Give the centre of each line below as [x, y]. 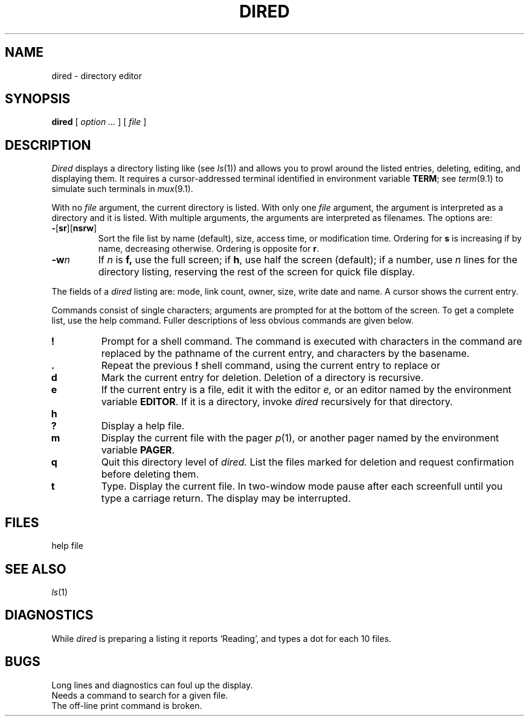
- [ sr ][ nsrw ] [74, 228]
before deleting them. [150, 474]
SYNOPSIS [38, 99]
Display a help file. [143, 426]
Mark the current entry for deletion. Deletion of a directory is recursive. [262, 378]
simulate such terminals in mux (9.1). [122, 189]
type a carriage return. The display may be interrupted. [226, 498]
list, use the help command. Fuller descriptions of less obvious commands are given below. [232, 321]
